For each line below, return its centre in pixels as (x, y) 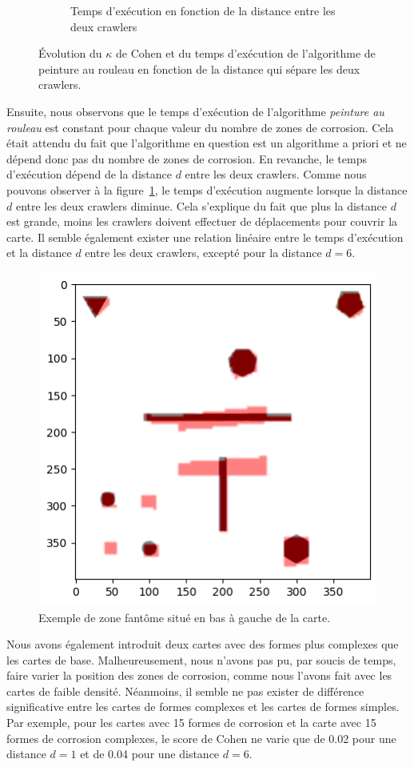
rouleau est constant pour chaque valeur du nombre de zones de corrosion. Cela (200, 127)
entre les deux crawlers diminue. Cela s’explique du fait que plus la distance (201, 205)
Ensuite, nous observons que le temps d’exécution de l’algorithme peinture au (195, 111)
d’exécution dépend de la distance (89, 174)
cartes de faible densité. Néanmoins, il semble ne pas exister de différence (185, 691)
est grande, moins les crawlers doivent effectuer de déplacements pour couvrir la (202, 221)
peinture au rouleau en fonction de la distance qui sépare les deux (199, 68)
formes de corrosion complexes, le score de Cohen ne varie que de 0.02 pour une (201, 738)
